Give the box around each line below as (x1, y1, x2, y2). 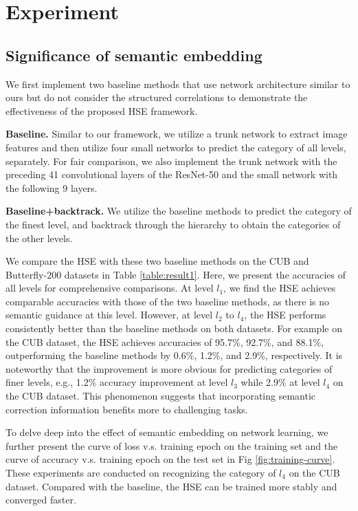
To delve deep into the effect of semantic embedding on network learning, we (5, 425, 328, 439)
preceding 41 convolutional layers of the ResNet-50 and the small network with (5, 167, 338, 182)
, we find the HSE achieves (223, 281, 336, 295)
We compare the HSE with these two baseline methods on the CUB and (5, 254, 309, 268)
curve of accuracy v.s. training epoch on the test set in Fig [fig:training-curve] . (5, 452, 335, 466)
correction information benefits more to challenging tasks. (5, 402, 248, 416)
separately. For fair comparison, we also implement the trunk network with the (5, 153, 337, 168)
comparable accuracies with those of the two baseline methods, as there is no (5, 294, 330, 308)
